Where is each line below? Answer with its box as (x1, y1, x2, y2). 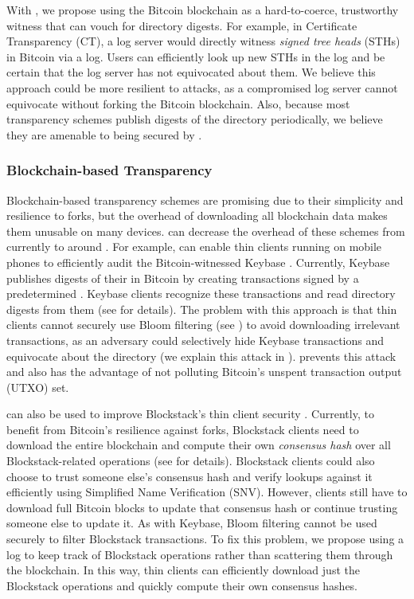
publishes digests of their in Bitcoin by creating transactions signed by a (6, 269, 359, 286)
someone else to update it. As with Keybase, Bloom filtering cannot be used (6, 515, 377, 531)
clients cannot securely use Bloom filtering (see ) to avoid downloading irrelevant (6, 316, 400, 333)
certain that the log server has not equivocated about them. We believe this (6, 64, 376, 80)
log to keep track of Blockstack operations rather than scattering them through (6, 546, 393, 562)
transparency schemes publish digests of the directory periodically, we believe (6, 111, 383, 127)
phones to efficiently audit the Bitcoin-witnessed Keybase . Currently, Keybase (6, 253, 390, 270)
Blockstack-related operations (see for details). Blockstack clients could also (6, 452, 375, 469)
